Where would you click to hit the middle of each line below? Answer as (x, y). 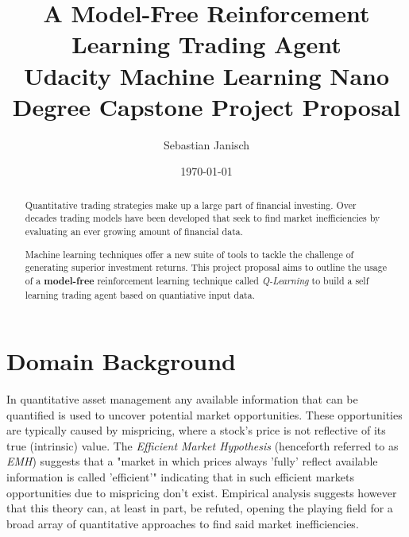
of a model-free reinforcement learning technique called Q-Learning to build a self (197, 280)
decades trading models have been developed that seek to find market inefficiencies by (203, 218)
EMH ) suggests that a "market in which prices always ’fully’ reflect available (192, 461)
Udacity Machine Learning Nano (206, 75)
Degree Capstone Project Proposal (206, 106)
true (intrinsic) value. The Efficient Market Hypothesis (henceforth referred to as (203, 445)
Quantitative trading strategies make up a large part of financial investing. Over (191, 205)
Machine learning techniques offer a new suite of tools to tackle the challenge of (189, 254)
